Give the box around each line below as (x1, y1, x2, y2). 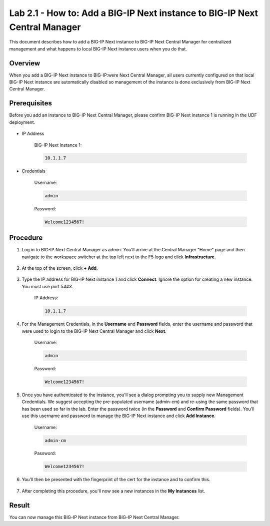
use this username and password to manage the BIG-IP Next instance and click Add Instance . (21, 413, 216, 419)
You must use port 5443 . (21, 283, 73, 289)
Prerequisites (9, 99, 52, 107)
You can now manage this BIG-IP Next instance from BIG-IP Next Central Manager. (9, 514, 180, 520)
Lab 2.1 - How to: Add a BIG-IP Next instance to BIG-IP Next (9, 7, 258, 18)
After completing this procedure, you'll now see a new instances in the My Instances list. (21, 488, 205, 494)
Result (9, 501, 30, 510)
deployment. (9, 119, 35, 125)
